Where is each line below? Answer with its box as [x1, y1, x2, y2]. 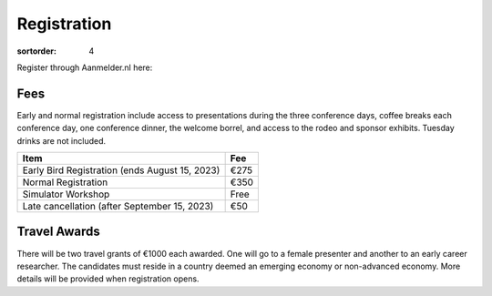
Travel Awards [16, 224, 100, 240]
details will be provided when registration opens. [16, 273, 200, 284]
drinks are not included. [16, 135, 107, 146]
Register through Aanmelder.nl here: [16, 62, 153, 73]
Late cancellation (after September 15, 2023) [22, 200, 214, 213]
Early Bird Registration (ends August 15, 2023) [22, 164, 220, 177]
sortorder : [16, 46, 56, 56]
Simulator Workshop [22, 188, 110, 200]
